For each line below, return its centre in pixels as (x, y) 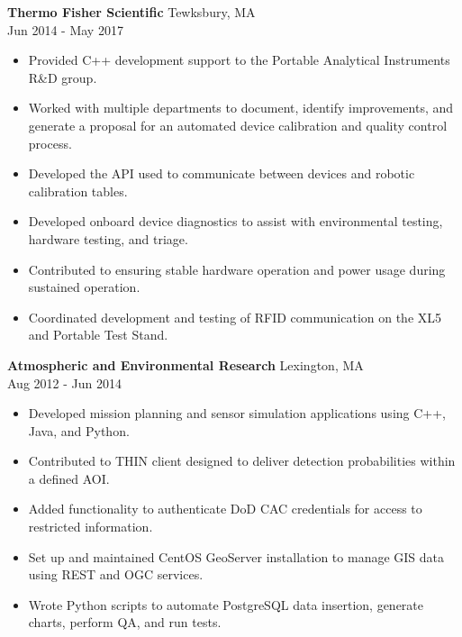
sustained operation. (84, 287)
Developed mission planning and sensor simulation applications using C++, (237, 413)
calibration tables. (78, 191)
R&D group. (63, 77)
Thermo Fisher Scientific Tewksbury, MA (131, 12)
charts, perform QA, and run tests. (125, 622)
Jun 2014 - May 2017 (65, 29)
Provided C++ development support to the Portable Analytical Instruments (239, 60)
